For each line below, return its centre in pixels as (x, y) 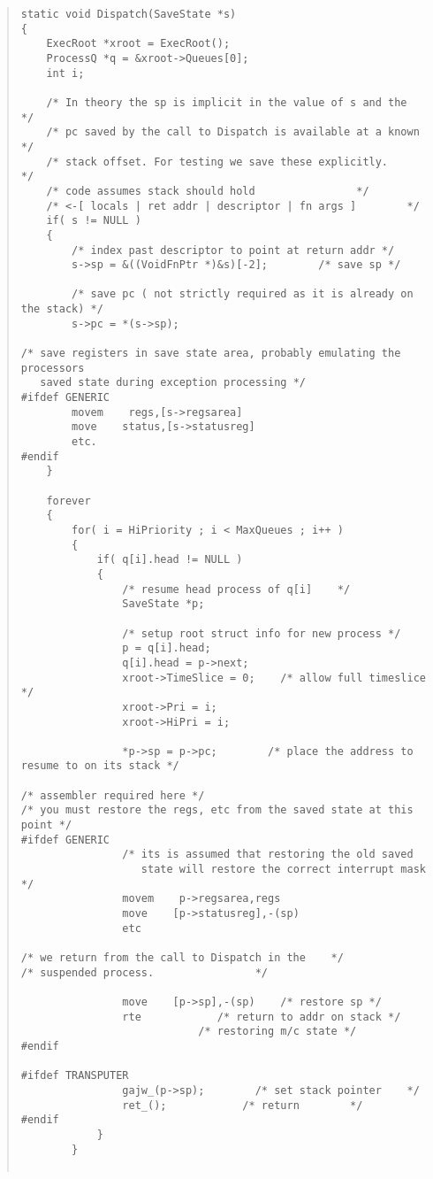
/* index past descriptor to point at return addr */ (233, 250)
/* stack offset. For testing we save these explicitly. (217, 162)
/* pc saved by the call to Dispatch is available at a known (233, 132)
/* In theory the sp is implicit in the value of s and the (227, 102)
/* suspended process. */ (144, 972)
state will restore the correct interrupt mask (283, 870)
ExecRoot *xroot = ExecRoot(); (138, 44)
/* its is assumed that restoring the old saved (268, 855)
